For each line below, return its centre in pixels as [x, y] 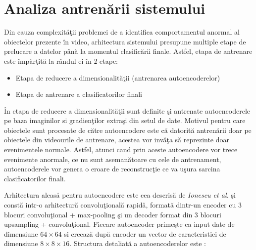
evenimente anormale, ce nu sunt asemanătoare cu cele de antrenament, [113, 159]
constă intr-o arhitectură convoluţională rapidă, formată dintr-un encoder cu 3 [123, 205]
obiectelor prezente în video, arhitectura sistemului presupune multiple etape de [125, 41]
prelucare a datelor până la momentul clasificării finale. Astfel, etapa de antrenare [128, 51]
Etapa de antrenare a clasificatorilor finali [79, 94]
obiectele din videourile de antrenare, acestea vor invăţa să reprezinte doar [117, 140]
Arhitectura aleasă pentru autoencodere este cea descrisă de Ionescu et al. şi [120, 195]
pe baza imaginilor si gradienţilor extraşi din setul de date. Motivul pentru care [125, 120]
